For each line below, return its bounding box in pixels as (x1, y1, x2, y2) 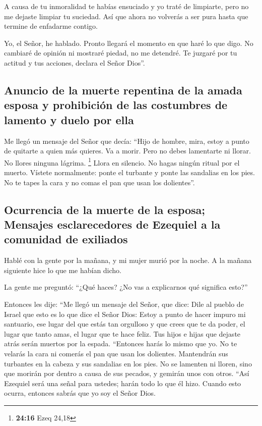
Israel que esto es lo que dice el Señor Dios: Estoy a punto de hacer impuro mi (4, 308, 246, 319)
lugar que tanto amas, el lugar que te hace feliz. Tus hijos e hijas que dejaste (4, 328, 241, 339)
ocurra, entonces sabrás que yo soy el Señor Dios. (4, 388, 156, 398)
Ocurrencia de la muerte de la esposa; (4, 201, 206, 217)
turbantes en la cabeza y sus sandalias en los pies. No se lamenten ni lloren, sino (4, 358, 252, 368)
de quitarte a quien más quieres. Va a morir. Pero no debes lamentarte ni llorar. (4, 145, 251, 156)
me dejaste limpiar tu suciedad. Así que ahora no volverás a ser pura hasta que (4, 11, 248, 21)
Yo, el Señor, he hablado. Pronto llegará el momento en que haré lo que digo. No (4, 37, 253, 48)
